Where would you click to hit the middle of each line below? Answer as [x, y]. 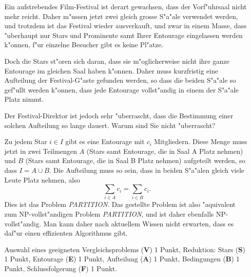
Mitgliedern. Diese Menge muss [201, 141]
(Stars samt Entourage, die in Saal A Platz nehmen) [165, 151]
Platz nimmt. [24, 99]
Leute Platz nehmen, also [42, 179]
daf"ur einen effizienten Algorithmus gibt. [66, 233]
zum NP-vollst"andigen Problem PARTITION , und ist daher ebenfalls [109, 214]
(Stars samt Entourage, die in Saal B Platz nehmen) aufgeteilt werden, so [135, 160]
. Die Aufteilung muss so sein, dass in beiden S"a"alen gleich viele [147, 170]
